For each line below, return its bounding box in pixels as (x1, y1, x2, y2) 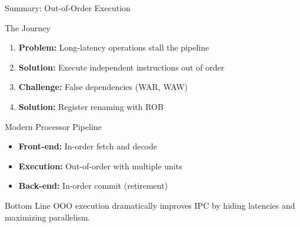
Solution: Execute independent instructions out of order (18, 61, 225, 73)
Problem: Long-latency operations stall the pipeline (18, 41, 209, 54)
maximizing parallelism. (5, 211, 91, 223)
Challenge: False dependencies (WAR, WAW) (18, 81, 188, 93)
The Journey (5, 21, 51, 34)
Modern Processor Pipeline (5, 120, 102, 132)
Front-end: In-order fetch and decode (18, 140, 157, 152)
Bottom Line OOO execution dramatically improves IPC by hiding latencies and (5, 199, 295, 211)
